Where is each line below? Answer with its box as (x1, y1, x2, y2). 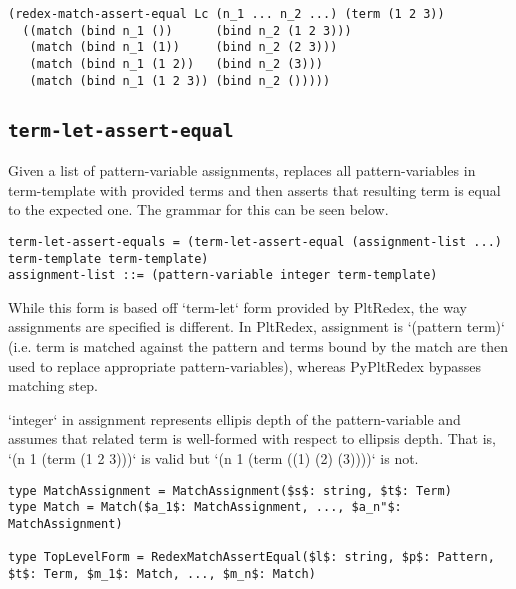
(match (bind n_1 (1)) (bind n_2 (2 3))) (29, 40, 338, 55)
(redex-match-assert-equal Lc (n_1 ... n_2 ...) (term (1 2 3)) (8, 7, 445, 21)
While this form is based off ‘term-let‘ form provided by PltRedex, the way (8, 296, 467, 317)
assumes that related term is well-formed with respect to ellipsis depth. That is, (8, 428, 496, 449)
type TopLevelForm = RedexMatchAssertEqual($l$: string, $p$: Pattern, (8, 550, 495, 565)
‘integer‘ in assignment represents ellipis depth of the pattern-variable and (8, 408, 461, 429)
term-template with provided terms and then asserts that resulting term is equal (8, 179, 501, 200)
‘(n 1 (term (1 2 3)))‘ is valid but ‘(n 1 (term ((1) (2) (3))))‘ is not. (8, 447, 419, 468)
